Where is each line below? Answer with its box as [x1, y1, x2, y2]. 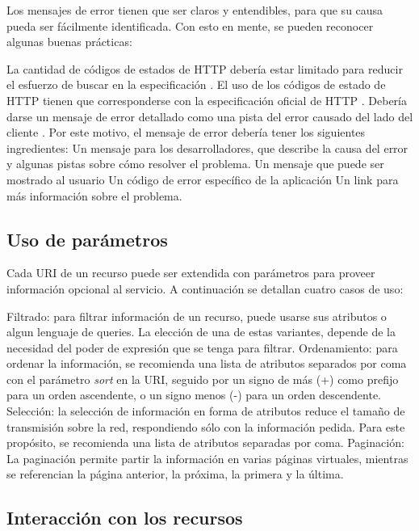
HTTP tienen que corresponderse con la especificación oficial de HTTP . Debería [6, 91, 408, 108]
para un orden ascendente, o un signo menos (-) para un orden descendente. [6, 386, 382, 403]
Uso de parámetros [6, 226, 168, 251]
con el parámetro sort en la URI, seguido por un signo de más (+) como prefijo [6, 370, 399, 387]
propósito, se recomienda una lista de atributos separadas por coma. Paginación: [6, 434, 404, 451]
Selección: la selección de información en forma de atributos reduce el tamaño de [6, 402, 405, 419]
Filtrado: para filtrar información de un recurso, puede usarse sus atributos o [6, 307, 387, 324]
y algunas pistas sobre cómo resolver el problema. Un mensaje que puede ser [6, 155, 384, 172]
